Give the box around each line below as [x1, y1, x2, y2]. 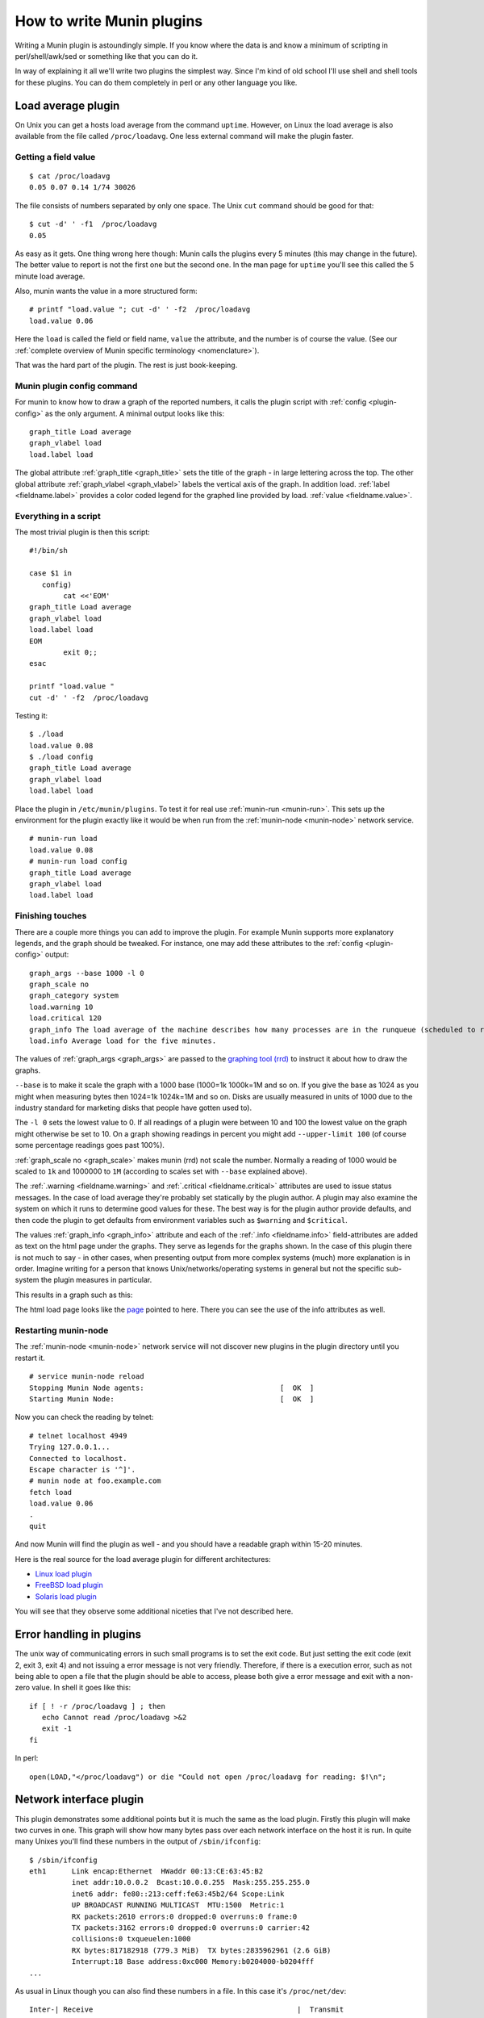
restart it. [15, 1353, 46, 1363]
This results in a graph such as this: [15, 1290, 133, 1300]
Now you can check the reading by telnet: [15, 1413, 154, 1422]
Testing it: [15, 710, 48, 720]
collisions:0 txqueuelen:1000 [71, 1934, 191, 1944]
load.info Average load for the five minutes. [29, 1036, 217, 1045]
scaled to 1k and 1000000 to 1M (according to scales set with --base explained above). [15, 1166, 308, 1176]
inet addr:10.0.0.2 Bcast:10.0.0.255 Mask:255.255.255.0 [71, 1878, 311, 1887]
